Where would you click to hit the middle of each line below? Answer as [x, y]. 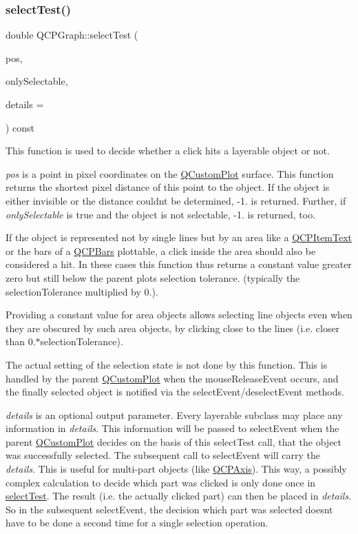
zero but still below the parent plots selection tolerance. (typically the [153, 277]
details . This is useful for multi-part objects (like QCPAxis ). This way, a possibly [176, 469]
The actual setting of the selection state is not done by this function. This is [167, 364]
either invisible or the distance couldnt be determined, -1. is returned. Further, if [176, 200]
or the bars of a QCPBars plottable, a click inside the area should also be [161, 250]
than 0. [21, 341]
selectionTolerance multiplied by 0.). [82, 291]
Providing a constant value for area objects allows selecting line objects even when [179, 315]
